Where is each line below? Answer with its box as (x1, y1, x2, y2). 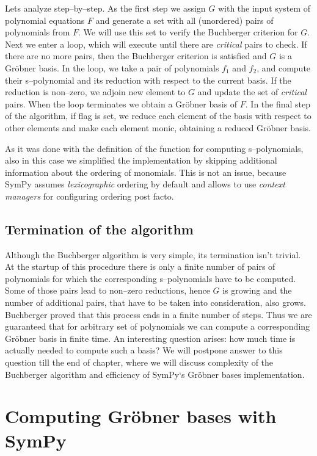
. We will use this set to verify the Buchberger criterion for (78, 26, 298, 38)
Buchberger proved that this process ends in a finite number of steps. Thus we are (5, 308, 312, 320)
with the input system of (217, 2, 311, 14)
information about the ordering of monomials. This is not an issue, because (5, 165, 286, 178)
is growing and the (222, 284, 292, 297)
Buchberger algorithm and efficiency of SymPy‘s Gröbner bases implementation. (5, 367, 305, 380)
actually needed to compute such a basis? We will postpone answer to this (5, 344, 283, 356)
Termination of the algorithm (5, 219, 194, 238)
